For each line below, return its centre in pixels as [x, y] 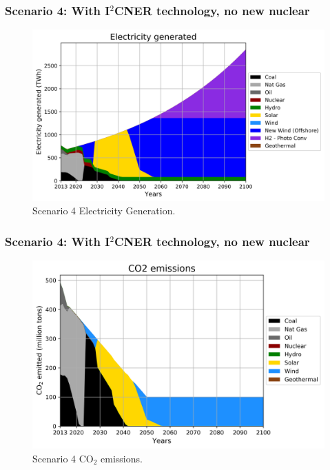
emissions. [122, 458]
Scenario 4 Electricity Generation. [104, 211]
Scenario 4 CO [63, 458]
